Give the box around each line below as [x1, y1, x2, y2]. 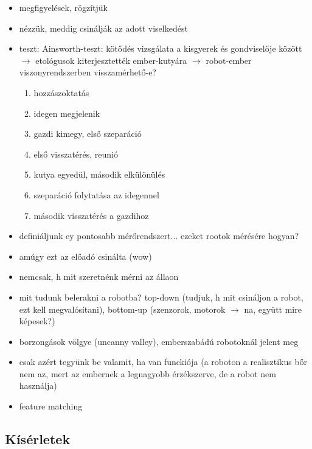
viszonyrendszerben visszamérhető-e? [19, 66, 156, 78]
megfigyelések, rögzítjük [19, 1, 108, 13]
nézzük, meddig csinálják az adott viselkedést [19, 21, 188, 34]
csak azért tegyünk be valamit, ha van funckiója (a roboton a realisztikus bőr [19, 355, 308, 368]
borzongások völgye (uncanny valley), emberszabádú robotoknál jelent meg [19, 335, 299, 347]
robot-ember [206, 54, 252, 66]
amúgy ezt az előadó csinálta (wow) [19, 249, 152, 262]
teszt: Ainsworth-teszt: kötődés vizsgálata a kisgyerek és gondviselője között [19, 42, 302, 55]
